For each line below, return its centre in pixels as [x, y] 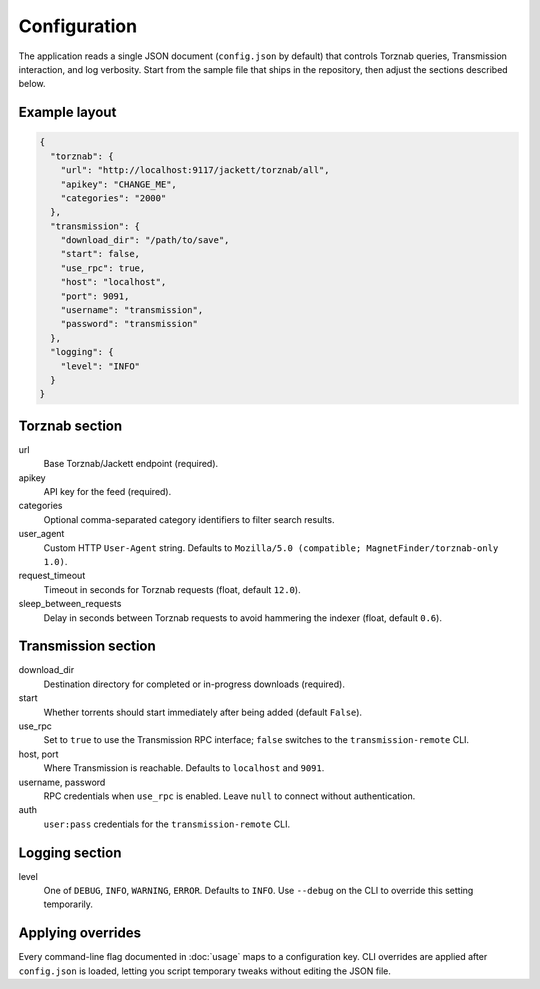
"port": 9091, [95, 296]
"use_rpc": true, [103, 268]
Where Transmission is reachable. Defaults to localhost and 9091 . [184, 768]
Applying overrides [80, 933]
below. [32, 84]
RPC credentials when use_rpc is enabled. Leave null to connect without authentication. [229, 796]
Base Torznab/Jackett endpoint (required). [131, 464]
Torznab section [70, 425]
